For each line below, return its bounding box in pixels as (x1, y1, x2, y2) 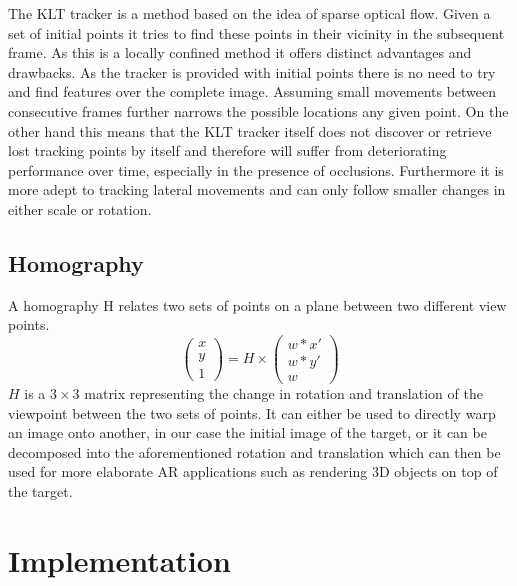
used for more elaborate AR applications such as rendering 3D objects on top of (8, 461, 498, 482)
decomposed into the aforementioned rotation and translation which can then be (8, 441, 501, 462)
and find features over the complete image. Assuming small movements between (8, 81, 497, 102)
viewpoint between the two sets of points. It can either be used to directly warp (8, 402, 496, 423)
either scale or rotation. (8, 198, 152, 219)
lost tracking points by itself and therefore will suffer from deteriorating (8, 140, 447, 161)
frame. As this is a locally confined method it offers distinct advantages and (8, 42, 472, 63)
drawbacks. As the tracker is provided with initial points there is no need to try (8, 61, 496, 82)
